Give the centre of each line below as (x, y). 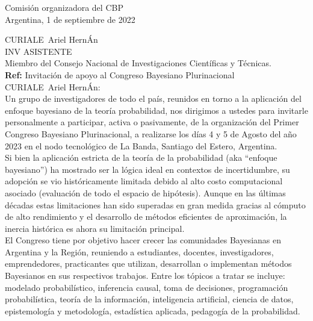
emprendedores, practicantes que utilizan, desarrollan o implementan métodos (148, 263)
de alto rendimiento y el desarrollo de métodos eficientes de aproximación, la (146, 217)
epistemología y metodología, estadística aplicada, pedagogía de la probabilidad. (153, 310)
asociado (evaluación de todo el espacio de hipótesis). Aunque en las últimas (145, 192)
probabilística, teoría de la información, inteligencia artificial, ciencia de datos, (149, 299)
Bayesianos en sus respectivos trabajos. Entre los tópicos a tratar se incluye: (145, 276)
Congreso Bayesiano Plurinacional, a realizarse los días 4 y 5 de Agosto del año (151, 133)
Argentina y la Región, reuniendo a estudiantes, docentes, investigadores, (139, 251)
